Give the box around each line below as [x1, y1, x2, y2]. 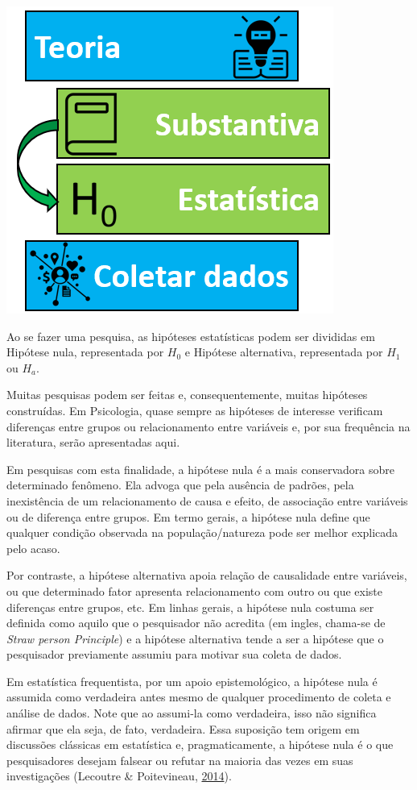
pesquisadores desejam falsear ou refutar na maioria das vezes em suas [6, 751, 353, 768]
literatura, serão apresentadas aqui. [6, 434, 180, 451]
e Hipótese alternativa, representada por [184, 343, 383, 360]
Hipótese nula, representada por [6, 343, 164, 360]
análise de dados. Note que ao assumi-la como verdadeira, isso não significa [6, 705, 377, 721]
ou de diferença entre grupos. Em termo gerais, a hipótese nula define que [6, 508, 370, 525]
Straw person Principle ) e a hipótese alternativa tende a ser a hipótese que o [6, 630, 384, 647]
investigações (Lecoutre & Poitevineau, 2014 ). [6, 767, 232, 784]
